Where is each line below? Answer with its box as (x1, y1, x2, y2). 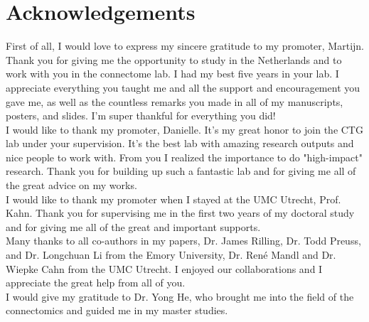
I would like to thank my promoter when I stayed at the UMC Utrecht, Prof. (6, 191, 341, 206)
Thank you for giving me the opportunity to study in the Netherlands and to (6, 52, 342, 67)
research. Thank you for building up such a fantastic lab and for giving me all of (6, 163, 356, 178)
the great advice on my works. (6, 178, 137, 193)
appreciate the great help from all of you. (6, 275, 186, 290)
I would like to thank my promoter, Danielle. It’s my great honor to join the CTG (6, 122, 363, 136)
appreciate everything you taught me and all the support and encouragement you (6, 80, 360, 95)
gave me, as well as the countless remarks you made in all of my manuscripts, (6, 94, 343, 109)
